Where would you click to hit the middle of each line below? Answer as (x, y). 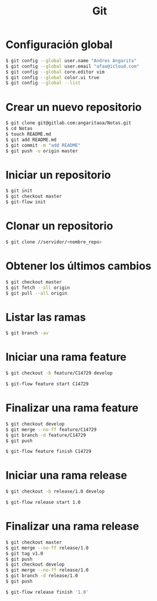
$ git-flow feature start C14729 (47, 384)
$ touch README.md (28, 134)
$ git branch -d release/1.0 (42, 576)
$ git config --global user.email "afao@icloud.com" (73, 66)
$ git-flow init (26, 202)
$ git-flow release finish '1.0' (47, 592)
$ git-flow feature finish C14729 (49, 451)
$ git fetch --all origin (38, 288)
